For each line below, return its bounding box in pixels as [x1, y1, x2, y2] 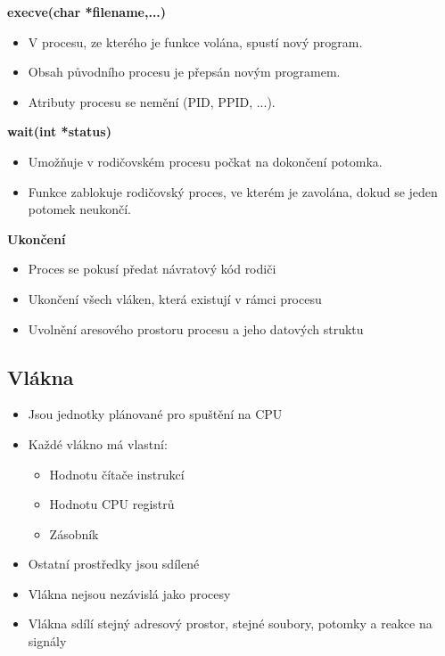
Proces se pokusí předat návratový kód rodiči [28, 259, 276, 278]
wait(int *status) [7, 122, 111, 141]
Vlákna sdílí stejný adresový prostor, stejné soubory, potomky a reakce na [28, 614, 433, 633]
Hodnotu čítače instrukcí [49, 464, 185, 483]
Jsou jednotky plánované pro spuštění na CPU [28, 405, 283, 423]
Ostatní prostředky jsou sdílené [28, 554, 200, 573]
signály [28, 632, 67, 651]
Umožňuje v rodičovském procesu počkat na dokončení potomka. [28, 152, 383, 170]
